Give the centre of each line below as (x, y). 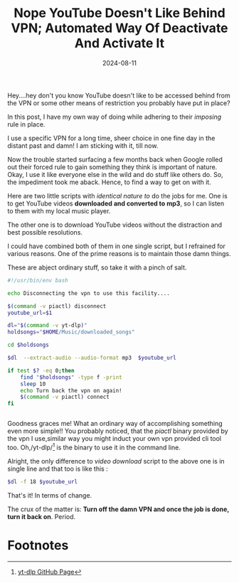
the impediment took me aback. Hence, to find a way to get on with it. (109, 182)
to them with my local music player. (59, 210)
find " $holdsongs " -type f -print (71, 377)
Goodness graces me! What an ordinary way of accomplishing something (115, 424)
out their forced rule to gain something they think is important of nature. (112, 167)
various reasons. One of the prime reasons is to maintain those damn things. (119, 253)
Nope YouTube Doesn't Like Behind (119, 13)
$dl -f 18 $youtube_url (43, 481)
